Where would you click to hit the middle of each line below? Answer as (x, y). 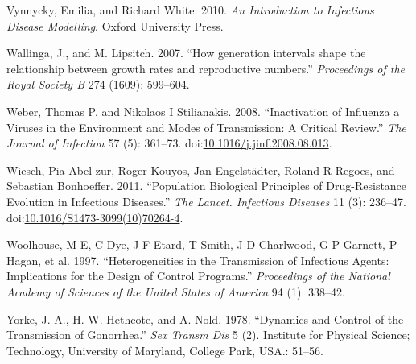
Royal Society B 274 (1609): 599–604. (98, 84)
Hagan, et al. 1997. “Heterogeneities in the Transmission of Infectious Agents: (198, 260)
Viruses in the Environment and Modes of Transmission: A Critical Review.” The (206, 127)
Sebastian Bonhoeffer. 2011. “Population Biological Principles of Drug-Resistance (207, 186)
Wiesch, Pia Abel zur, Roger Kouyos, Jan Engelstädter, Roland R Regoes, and (201, 170)
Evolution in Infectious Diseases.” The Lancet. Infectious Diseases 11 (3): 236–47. (206, 201)
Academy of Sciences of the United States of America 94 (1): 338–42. (176, 291)
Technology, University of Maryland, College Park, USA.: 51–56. (165, 350)
